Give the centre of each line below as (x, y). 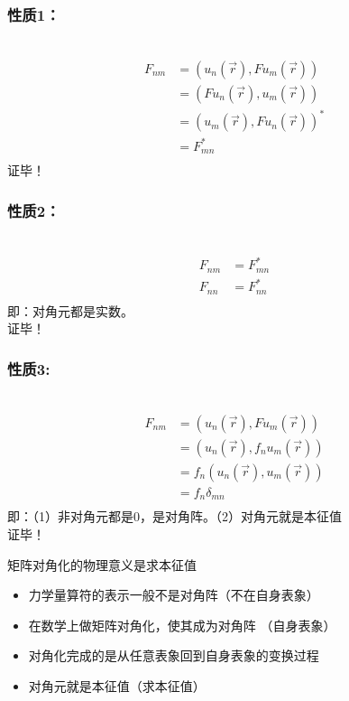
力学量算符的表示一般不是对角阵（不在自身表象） (174, 595)
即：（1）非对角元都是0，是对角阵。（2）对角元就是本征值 (174, 516)
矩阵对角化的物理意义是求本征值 (102, 564)
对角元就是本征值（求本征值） (117, 686)
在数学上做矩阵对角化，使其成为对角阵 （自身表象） (182, 625)
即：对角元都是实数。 (70, 310)
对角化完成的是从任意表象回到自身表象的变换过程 (174, 655)
